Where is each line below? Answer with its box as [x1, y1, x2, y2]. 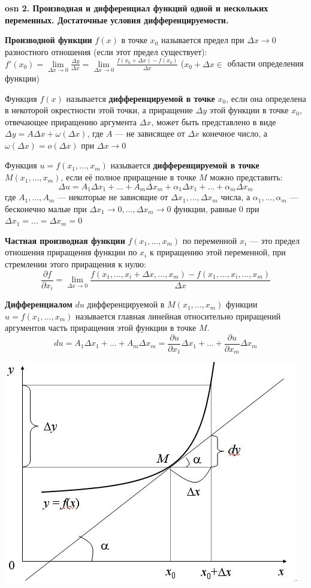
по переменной [182, 234, 237, 246]
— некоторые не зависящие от [57, 191, 168, 203]
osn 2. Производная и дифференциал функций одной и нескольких [5, 2, 268, 14]
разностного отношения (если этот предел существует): [5, 45, 207, 58]
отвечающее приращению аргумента [5, 115, 137, 128]
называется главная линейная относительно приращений [75, 309, 281, 322]
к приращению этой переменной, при [149, 246, 286, 258]
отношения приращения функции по [5, 246, 137, 258]
